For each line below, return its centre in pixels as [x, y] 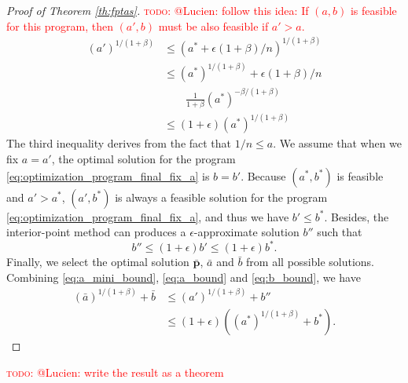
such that [340, 232]
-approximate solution [246, 232]
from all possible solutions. [311, 262]
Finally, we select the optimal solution [98, 262]
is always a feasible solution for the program [221, 197]
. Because [263, 175]
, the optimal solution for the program [143, 158]
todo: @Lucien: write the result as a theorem [115, 372]
